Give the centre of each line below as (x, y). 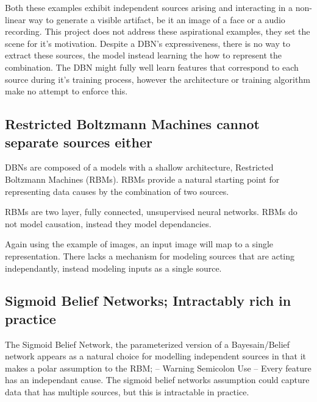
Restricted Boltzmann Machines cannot (132, 124)
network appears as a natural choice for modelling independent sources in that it (156, 356)
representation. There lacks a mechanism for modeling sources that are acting (150, 256)
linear (16, 19)
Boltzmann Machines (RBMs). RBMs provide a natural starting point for (142, 179)
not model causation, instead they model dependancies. (108, 223)
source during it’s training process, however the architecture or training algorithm (158, 79)
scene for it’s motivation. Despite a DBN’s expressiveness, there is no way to (148, 43)
